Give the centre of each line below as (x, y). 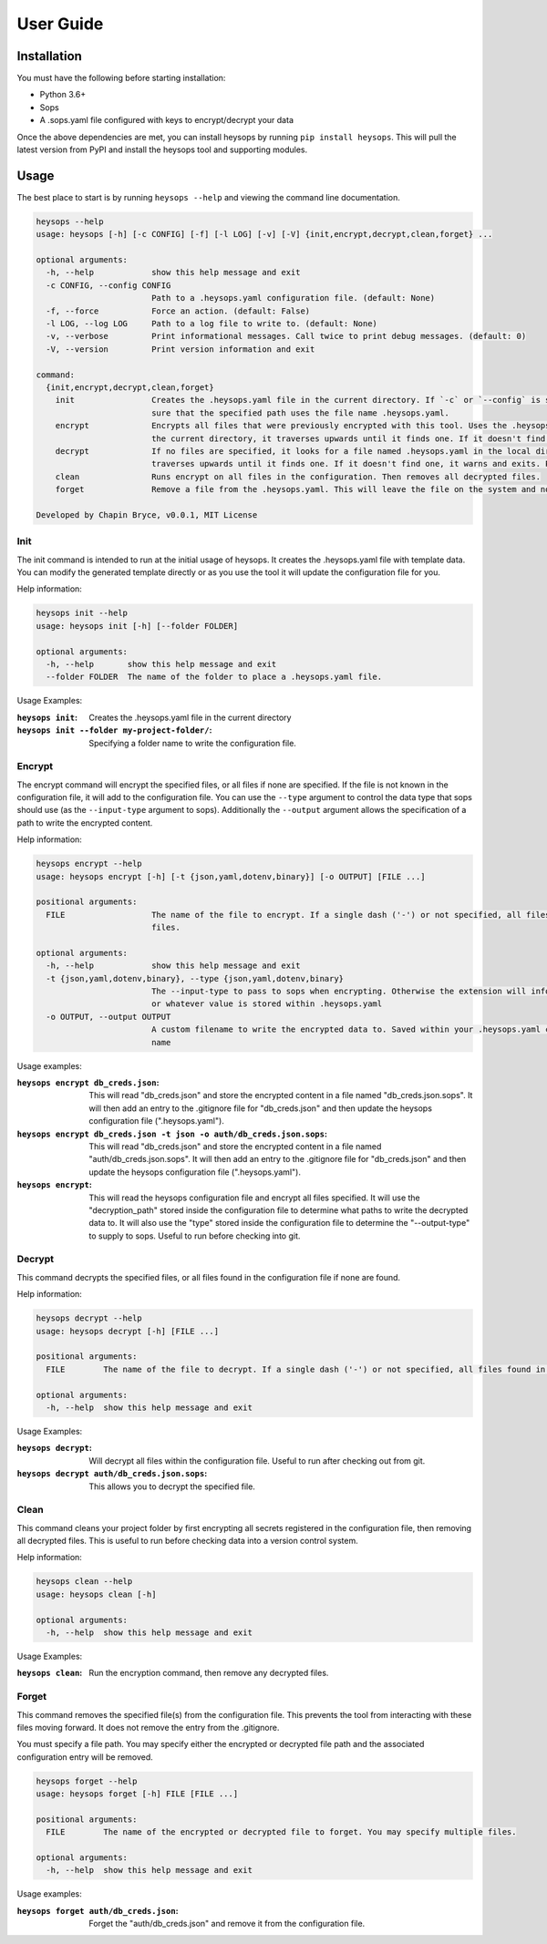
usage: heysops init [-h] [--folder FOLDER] (137, 626)
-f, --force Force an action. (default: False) (178, 311)
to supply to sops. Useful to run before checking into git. (195, 1236)
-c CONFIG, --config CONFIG (108, 285)
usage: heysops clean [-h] (96, 1594)
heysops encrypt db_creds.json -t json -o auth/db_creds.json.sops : (172, 1134)
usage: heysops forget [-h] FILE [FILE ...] (137, 1794)
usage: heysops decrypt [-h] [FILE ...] (127, 1331)
